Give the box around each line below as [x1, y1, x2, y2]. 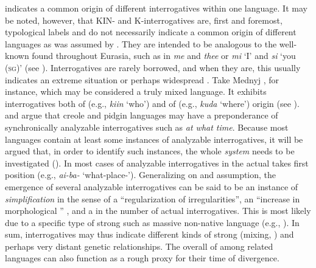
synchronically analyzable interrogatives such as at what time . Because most [5, 120, 289, 133]
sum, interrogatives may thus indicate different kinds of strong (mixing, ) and [5, 228, 294, 241]
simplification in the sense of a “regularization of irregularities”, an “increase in [5, 192, 300, 205]
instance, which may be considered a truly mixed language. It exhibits [5, 85, 267, 98]
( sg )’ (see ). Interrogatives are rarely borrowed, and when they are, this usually [5, 61, 301, 74]
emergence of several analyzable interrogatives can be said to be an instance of [5, 180, 298, 193]
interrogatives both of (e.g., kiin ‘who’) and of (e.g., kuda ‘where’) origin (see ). [5, 97, 300, 109]
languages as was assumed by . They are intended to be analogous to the [5, 37, 277, 50]
